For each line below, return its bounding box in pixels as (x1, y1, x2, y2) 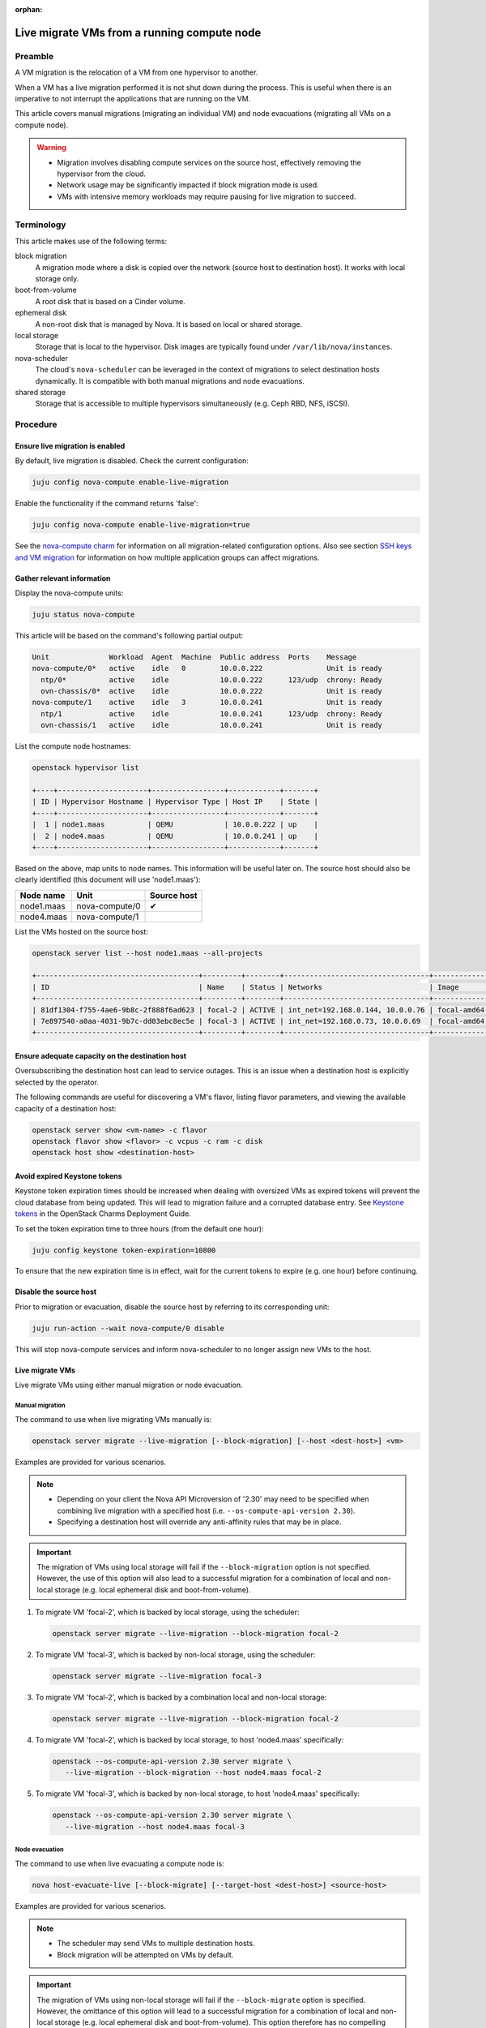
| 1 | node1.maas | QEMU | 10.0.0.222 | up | (32, 820, 319, 829)
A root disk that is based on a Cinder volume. (35, 296, 185, 306)
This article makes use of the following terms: (15, 236, 168, 246)
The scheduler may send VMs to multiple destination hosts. (57, 1939, 255, 1949)
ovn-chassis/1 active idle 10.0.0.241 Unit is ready (40, 720, 382, 730)
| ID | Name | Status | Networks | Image (32, 982, 459, 991)
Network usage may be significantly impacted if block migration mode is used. (57, 180, 319, 190)
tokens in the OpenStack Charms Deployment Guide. (15, 1209, 192, 1218)
